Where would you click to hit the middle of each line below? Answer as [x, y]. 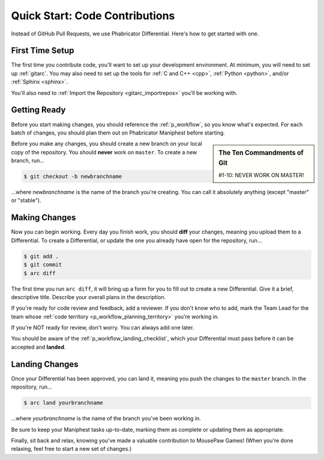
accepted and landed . [38, 347]
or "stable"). [26, 201]
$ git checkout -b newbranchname [73, 177]
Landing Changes [45, 364]
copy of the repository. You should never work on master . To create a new [104, 152]
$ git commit [43, 265]
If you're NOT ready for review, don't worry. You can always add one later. [103, 328]
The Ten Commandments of [261, 153]
